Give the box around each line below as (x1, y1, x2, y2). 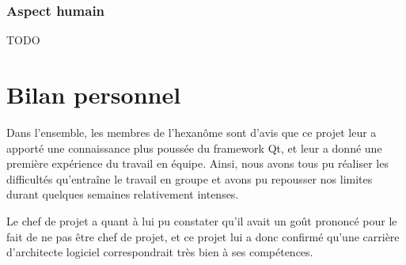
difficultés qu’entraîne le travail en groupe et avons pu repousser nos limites (6, 170, 373, 187)
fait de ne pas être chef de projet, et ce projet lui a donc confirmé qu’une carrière (6, 228, 400, 244)
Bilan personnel (6, 78, 181, 110)
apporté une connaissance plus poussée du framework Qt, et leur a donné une (6, 139, 382, 156)
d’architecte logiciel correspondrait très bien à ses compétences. (6, 244, 313, 260)
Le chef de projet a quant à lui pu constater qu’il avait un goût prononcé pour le (6, 212, 397, 229)
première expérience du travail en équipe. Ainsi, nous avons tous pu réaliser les (6, 155, 389, 172)
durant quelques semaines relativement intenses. (6, 186, 239, 203)
